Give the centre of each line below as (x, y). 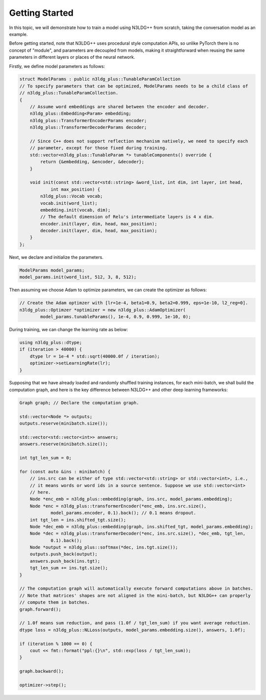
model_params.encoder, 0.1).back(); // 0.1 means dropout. (123, 513)
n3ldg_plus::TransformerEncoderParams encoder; (88, 120)
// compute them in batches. (55, 602)
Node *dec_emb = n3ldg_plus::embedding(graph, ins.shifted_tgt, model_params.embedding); (142, 527)
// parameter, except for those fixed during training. (99, 148)
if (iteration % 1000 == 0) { (56, 644)
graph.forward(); (40, 609)
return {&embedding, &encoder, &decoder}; (92, 162)
